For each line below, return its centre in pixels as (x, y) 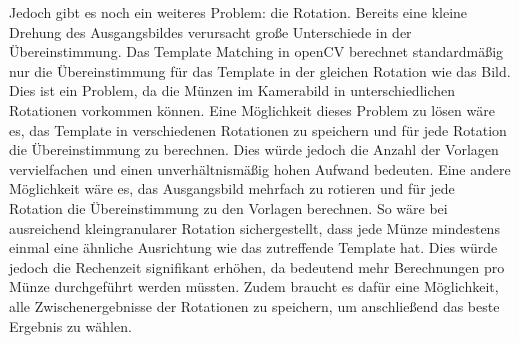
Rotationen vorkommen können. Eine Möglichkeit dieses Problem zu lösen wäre (252, 109)
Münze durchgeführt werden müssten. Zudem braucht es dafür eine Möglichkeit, (254, 286)
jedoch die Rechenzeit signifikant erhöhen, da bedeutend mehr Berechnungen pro (257, 266)
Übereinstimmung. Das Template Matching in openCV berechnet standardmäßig (256, 51)
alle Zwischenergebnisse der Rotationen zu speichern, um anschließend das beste (254, 305)
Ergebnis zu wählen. (70, 325)
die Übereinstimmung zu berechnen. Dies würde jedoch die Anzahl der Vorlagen (254, 149)
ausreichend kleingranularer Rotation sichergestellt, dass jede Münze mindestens (254, 227)
